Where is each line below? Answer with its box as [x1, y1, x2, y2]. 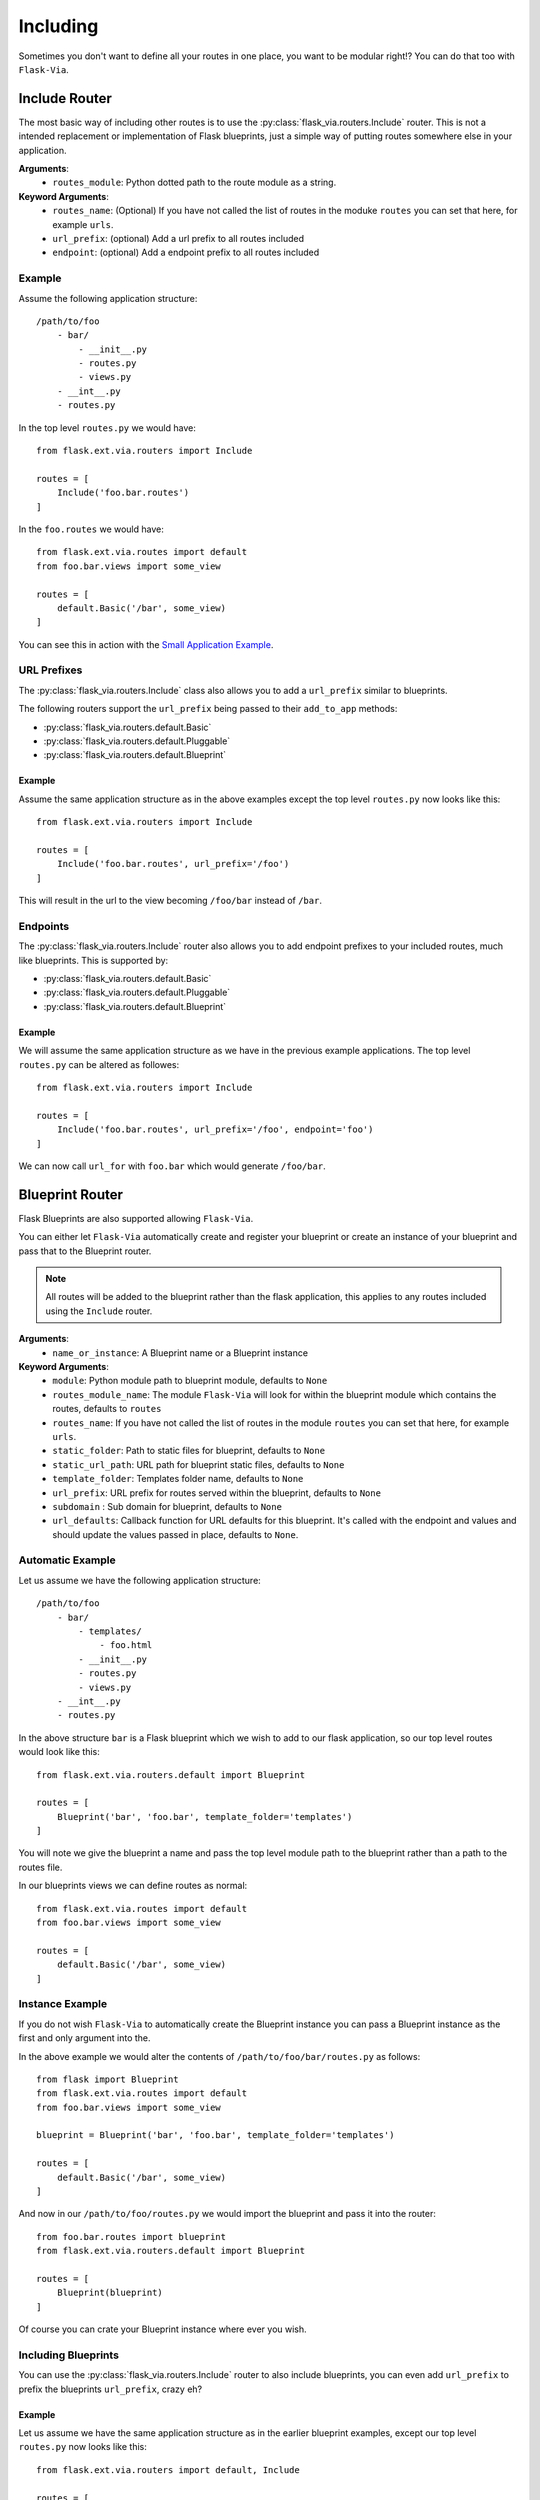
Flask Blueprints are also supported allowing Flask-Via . [18, 1212, 254, 1224]
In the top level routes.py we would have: [18, 421, 197, 434]
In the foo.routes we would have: [18, 523, 164, 535]
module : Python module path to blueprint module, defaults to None [52, 1375, 328, 1387]
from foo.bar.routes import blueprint [36, 2231, 227, 2242]
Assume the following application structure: [18, 292, 198, 304]
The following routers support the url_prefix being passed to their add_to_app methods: [18, 703, 398, 715]
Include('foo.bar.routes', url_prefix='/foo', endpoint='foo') [56, 1124, 374, 1135]
